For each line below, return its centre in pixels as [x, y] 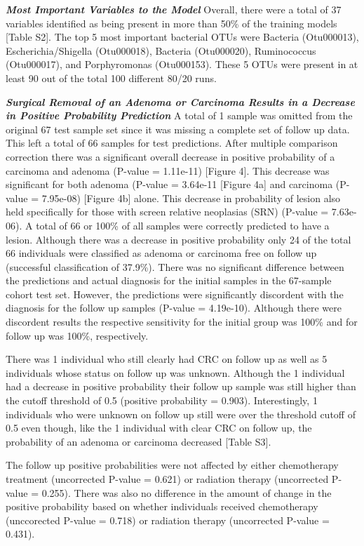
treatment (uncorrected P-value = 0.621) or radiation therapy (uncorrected [167, 479]
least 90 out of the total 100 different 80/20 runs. [111, 78]
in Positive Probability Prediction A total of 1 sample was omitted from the [179, 115]
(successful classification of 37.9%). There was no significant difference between [175, 266]
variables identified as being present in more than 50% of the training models [171, 23]
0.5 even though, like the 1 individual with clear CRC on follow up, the [159, 428]
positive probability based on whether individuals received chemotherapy [162, 506]
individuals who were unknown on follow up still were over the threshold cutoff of [181, 414]
